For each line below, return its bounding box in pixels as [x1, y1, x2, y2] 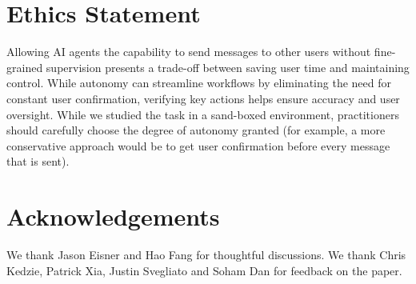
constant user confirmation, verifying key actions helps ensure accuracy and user [6, 90, 400, 106]
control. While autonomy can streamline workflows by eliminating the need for [6, 74, 391, 91]
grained [6, 58, 43, 75]
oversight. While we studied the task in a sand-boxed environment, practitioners [6, 106, 399, 122]
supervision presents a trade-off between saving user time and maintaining [46, 58, 410, 75]
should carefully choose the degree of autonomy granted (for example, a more [6, 122, 386, 138]
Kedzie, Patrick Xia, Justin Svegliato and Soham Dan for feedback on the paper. [6, 262, 402, 278]
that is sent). [6, 153, 70, 170]
